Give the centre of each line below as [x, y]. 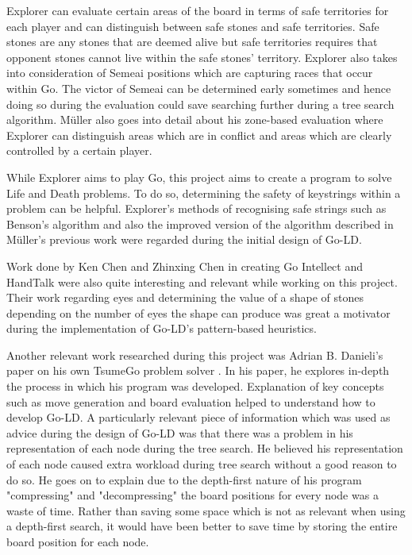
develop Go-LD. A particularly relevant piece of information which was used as [198, 417]
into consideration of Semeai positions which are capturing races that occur [190, 73]
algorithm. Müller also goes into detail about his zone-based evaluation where [195, 119]
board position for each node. [78, 542]
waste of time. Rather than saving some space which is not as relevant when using [206, 510]
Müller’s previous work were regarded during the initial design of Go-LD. [184, 239]
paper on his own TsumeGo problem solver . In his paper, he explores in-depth [198, 370]
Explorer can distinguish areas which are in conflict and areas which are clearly [199, 135]
